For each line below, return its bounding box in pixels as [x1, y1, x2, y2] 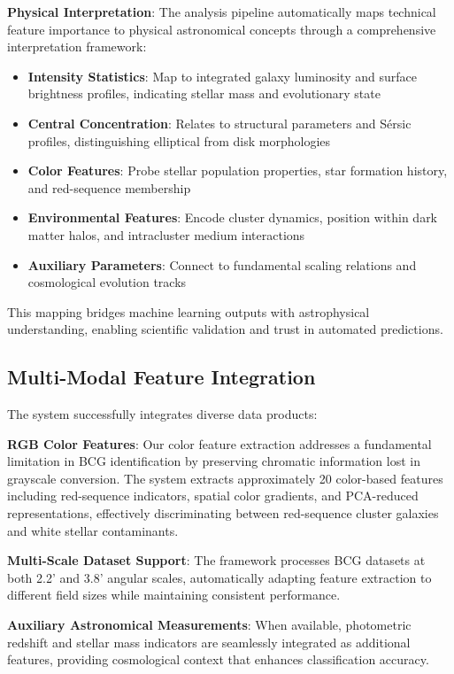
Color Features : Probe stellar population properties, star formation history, [27, 161, 448, 180]
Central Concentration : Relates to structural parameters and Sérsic [27, 113, 412, 132]
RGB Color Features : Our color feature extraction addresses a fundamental [7, 434, 432, 453]
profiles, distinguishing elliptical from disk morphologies [27, 131, 331, 150]
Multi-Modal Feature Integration [7, 363, 316, 391]
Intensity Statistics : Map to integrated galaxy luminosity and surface [27, 66, 417, 85]
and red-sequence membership [27, 178, 191, 197]
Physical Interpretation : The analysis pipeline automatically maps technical [7, 3, 436, 20]
